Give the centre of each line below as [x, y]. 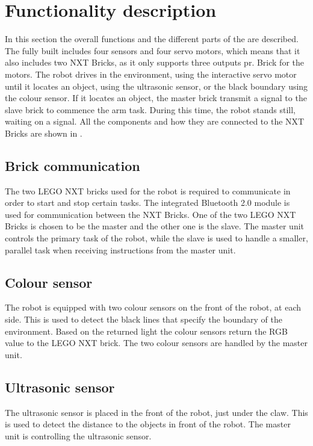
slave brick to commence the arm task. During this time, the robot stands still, [150, 109]
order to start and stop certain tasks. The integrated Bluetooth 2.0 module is [147, 203]
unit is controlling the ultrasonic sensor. [78, 435]
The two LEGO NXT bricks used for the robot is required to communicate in [148, 190]
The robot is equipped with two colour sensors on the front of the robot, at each [153, 307]
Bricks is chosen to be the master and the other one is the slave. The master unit [155, 226]
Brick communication [73, 165]
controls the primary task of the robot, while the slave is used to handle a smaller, [156, 238]
